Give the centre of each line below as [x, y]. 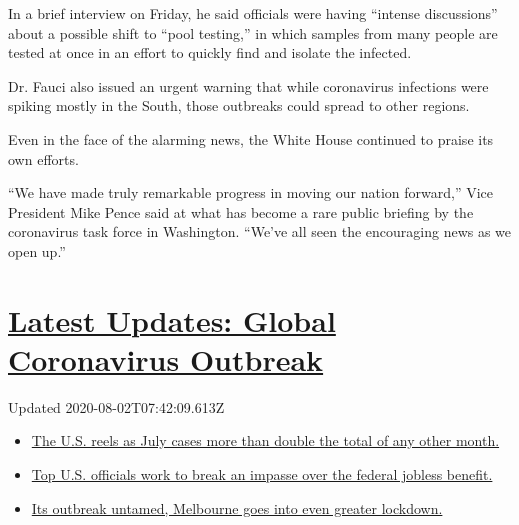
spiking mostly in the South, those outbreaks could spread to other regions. [239, 105]
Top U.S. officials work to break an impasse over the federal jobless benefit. [262, 474]
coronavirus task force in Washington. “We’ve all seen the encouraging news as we [260, 231]
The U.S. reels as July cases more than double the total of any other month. [265, 440]
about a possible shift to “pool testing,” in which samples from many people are [253, 32]
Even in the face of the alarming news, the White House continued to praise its [251, 138]
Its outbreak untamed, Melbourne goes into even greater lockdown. [237, 507]
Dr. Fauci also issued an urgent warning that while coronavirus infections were [248, 85]
